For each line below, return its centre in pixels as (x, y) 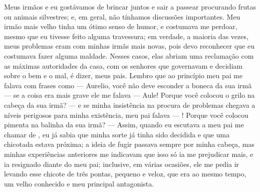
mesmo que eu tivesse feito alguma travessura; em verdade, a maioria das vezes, (126, 36)
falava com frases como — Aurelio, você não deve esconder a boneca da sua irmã (128, 85)
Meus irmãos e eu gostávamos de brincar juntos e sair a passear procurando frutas (130, 7)
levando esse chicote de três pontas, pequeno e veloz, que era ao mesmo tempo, (125, 174)
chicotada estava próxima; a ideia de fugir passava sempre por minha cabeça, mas (129, 144)
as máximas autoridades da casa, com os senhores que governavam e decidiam (123, 65)
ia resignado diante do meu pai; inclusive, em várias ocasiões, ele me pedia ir (122, 164)
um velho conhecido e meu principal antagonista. (79, 183)
